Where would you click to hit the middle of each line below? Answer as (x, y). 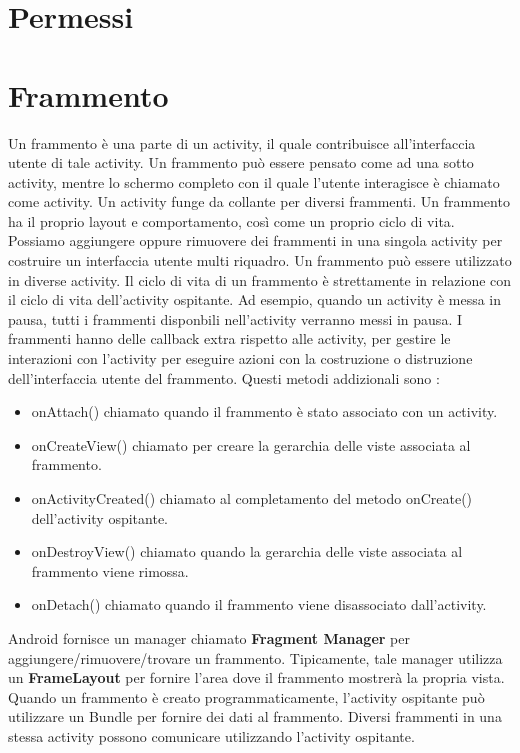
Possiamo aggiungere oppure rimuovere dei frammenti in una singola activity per (255, 240)
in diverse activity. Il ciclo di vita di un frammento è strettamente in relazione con (260, 279)
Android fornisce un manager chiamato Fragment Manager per (209, 637)
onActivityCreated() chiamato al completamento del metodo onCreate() (252, 498)
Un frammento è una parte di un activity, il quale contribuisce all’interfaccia (242, 142)
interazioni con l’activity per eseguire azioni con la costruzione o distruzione (240, 358)
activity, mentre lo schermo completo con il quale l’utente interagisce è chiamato (254, 181)
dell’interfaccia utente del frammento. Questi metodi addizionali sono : (224, 377)
